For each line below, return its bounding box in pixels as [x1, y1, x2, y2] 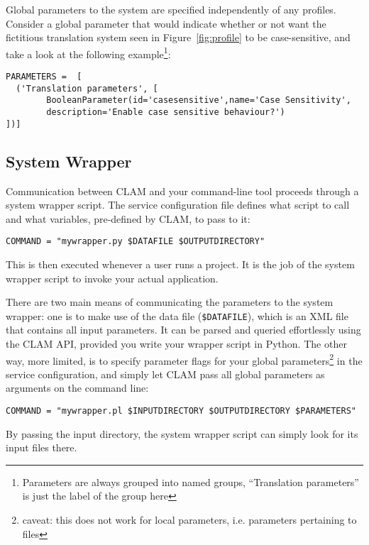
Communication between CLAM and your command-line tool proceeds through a [6, 183, 359, 198]
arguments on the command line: [6, 380, 149, 395]
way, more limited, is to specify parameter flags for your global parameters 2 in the [6, 351, 363, 368]
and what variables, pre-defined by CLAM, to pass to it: [6, 211, 250, 226]
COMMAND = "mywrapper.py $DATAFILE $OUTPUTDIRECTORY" [6, 236, 265, 247]
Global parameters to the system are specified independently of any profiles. [6, 2, 336, 16]
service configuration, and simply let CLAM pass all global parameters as [6, 366, 325, 381]
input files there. [6, 440, 77, 455]
